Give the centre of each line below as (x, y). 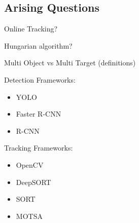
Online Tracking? (31, 29)
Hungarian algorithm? (38, 45)
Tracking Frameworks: (39, 148)
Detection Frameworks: (40, 79)
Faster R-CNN (39, 114)
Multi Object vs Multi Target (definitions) (70, 63)
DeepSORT (33, 182)
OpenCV (30, 164)
